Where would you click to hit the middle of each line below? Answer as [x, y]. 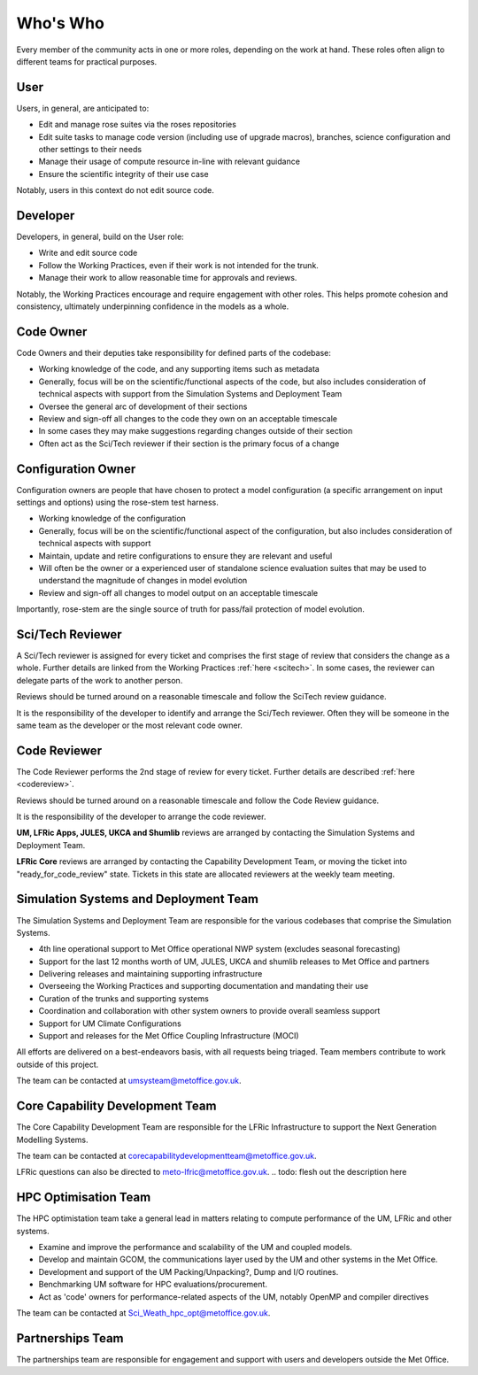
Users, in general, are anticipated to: [83, 108]
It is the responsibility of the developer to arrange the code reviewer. [141, 817]
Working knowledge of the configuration [112, 519]
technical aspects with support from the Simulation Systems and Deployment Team [190, 394]
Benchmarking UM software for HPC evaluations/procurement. [153, 1285]
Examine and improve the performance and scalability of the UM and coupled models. [196, 1247]
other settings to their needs [90, 150]
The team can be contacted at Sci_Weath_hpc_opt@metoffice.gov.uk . [143, 1313]
